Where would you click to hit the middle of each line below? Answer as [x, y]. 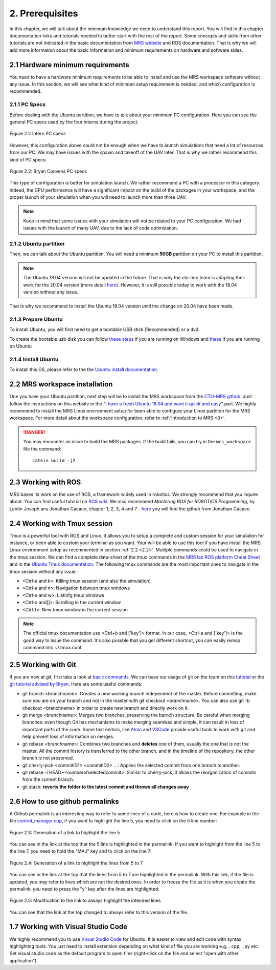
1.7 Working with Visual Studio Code [68, 927]
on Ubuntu [21, 346]
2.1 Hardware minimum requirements [70, 65]
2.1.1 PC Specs [28, 105]
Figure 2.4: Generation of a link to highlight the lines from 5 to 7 [76, 863]
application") [23, 960]
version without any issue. [51, 292]
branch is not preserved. [48, 758]
